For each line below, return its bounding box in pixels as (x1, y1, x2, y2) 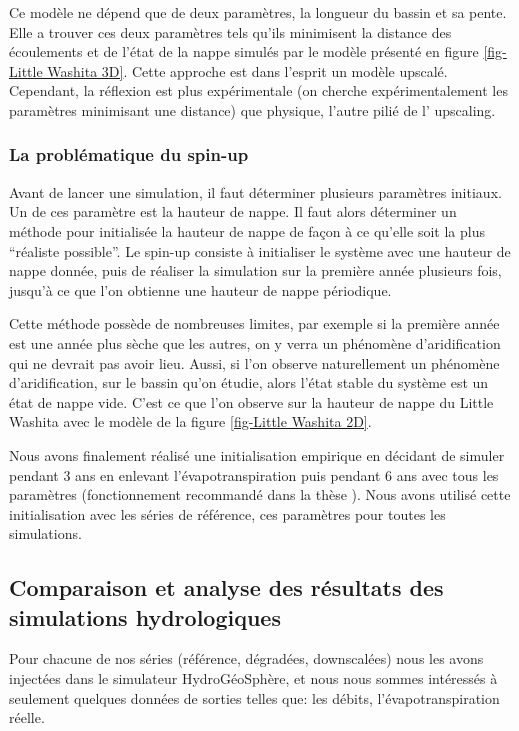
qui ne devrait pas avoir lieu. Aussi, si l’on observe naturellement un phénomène (9, 352, 500, 373)
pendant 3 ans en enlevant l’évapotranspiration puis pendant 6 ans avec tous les (9, 464, 499, 485)
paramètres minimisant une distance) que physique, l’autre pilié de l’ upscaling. (9, 99, 496, 120)
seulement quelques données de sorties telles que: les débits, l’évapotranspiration (9, 687, 500, 708)
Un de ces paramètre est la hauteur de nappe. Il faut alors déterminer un (9, 201, 457, 222)
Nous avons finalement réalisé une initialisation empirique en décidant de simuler (9, 444, 505, 465)
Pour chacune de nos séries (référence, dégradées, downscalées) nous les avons (9, 648, 484, 669)
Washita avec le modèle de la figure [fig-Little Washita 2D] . (9, 411, 372, 432)
